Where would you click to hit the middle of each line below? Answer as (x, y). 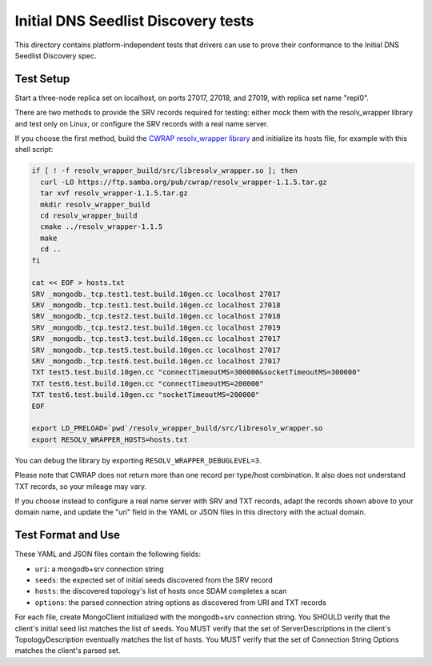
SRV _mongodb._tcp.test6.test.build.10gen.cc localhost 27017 (156, 361)
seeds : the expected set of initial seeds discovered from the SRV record (154, 580)
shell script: (34, 150)
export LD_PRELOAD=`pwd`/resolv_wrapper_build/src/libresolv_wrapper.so (177, 429)
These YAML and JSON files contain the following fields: (108, 554)
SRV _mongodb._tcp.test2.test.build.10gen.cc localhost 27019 (156, 327)
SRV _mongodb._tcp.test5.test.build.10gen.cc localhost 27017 (156, 350)
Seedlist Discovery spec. (56, 55)
